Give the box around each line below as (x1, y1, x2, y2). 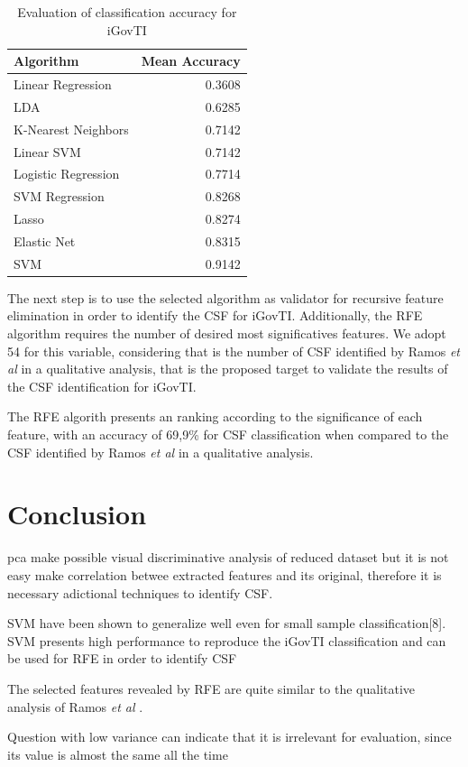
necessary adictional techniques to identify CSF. (7, 583, 273, 602)
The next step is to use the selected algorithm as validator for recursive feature (7, 288, 444, 307)
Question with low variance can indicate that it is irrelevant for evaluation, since (7, 727, 452, 746)
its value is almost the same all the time (7, 744, 228, 763)
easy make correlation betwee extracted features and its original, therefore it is (7, 565, 442, 584)
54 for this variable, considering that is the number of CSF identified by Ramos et (7, 341, 460, 360)
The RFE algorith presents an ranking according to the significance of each (7, 407, 423, 426)
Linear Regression (14, 75, 112, 94)
